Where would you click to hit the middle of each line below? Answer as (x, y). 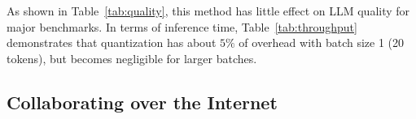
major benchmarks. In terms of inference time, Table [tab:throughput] (182, 26)
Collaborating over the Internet (142, 102)
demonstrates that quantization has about (112, 42)
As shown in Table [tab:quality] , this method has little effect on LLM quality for (208, 11)
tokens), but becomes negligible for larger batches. (132, 58)
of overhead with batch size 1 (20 (322, 42)
